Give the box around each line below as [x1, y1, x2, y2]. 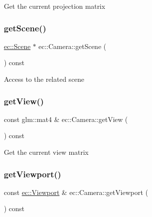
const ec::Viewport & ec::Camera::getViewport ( [4, 187, 148, 197]
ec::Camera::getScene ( [38, 41, 107, 51]
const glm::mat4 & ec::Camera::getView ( [4, 114, 128, 124]
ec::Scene [4, 41, 31, 51]
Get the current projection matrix [4, 1, 106, 11]
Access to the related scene [4, 74, 85, 84]
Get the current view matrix [4, 147, 89, 157]
